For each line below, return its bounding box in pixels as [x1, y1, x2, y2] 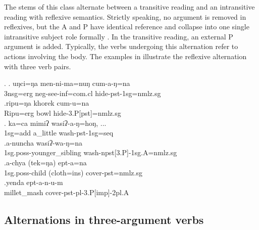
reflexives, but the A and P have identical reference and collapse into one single [4, 21, 249, 32]
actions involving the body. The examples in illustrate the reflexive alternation [4, 51, 247, 61]
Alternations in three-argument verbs [4, 211, 204, 227]
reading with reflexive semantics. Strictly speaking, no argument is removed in [4, 11, 246, 22]
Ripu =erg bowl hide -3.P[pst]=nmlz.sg [4, 107, 121, 118]
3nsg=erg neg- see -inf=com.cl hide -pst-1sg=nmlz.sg [4, 87, 161, 98]
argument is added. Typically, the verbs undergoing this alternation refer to [4, 41, 238, 52]
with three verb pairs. [4, 61, 71, 71]
